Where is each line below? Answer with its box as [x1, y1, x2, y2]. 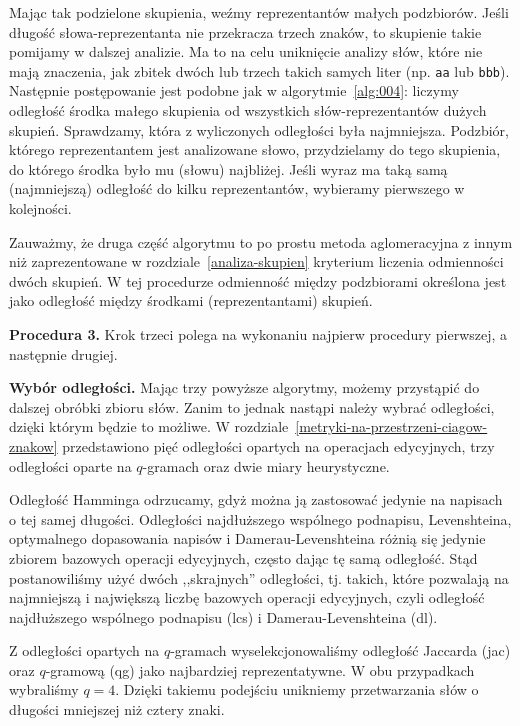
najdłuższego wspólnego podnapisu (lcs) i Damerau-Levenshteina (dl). [9, 606, 438, 627]
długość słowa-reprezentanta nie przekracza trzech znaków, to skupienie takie [9, 21, 482, 42]
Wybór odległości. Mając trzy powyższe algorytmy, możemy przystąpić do [9, 377, 480, 398]
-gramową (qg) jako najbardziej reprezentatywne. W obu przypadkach [45, 659, 475, 680]
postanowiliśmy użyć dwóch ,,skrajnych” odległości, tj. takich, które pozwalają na [9, 567, 509, 588]
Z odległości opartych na [9, 640, 160, 661]
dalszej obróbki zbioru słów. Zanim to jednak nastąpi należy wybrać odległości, [9, 396, 495, 417]
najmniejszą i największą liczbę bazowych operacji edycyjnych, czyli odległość [9, 587, 485, 608]
